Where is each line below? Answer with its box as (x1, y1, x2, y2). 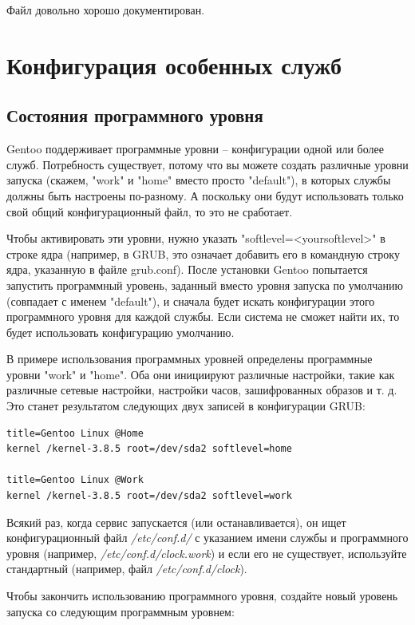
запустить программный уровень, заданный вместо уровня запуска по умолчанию (6, 276, 403, 293)
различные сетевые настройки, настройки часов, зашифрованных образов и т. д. (6, 382, 397, 398)
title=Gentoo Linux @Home (6, 427, 144, 439)
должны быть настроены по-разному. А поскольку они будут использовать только (6, 187, 404, 204)
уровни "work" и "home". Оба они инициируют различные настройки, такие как (6, 366, 395, 382)
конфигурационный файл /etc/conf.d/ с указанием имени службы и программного (6, 529, 409, 546)
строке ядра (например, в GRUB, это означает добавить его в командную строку (6, 245, 400, 262)
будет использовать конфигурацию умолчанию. (6, 323, 235, 340)
